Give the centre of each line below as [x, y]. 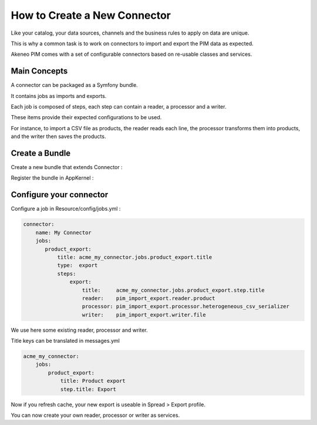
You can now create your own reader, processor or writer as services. [95, 415]
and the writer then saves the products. [58, 136]
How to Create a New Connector [91, 15]
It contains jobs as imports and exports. [59, 96]
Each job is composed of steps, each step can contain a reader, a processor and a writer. [119, 107]
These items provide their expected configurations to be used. [86, 117]
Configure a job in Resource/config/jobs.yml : [66, 209]
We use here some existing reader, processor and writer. [79, 330]
